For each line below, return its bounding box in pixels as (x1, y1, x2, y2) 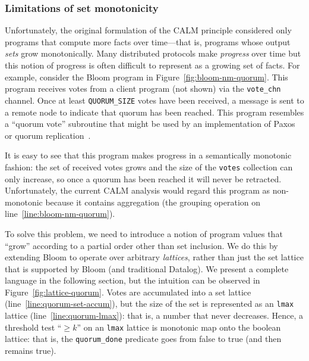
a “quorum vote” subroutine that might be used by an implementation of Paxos (5, 117, 295, 130)
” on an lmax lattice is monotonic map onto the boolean (77, 320, 281, 333)
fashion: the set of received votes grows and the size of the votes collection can (5, 160, 293, 173)
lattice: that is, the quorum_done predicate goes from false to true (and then (5, 332, 282, 345)
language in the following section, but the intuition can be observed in (5, 274, 260, 287)
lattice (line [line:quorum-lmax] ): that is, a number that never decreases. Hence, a (5, 309, 304, 322)
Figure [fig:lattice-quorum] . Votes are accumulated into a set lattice (5, 285, 251, 298)
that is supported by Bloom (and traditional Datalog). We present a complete (5, 262, 289, 275)
